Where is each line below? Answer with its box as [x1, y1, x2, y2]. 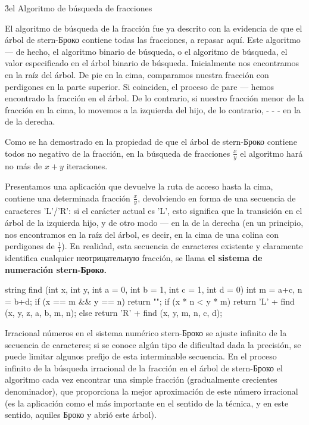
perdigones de [5, 240, 55, 252]
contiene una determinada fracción [5, 191, 130, 204]
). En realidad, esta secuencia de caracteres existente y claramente [61, 240, 303, 252]
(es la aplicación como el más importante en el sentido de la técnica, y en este [5, 396, 289, 409]
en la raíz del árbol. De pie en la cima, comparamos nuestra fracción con [5, 68, 269, 80]
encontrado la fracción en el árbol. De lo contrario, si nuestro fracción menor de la [5, 92, 304, 104]
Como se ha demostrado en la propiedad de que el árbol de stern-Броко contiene [5, 135, 297, 147]
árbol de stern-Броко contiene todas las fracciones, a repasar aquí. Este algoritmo [5, 33, 301, 46]
